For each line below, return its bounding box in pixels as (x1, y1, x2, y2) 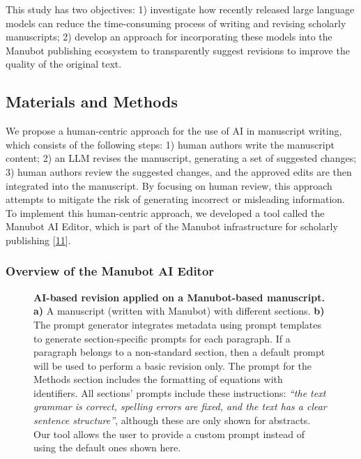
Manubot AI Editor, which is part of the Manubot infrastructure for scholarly (6, 219, 338, 234)
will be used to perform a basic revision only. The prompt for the (33, 358, 312, 373)
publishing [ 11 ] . (6, 232, 71, 247)
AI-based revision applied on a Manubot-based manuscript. (33, 289, 325, 304)
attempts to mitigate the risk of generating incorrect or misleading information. (6, 192, 345, 206)
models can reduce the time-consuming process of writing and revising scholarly (6, 15, 346, 30)
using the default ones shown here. (33, 440, 181, 455)
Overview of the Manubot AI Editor (6, 262, 215, 280)
